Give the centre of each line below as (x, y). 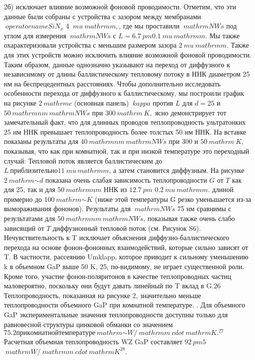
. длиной (221, 189)
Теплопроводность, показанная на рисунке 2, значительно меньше (103, 295)
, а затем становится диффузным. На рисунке (177, 170)
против (163, 102)
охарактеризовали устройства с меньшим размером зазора (90, 45)
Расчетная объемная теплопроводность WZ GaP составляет (93, 342)
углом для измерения (35, 35)
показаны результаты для (41, 141)
